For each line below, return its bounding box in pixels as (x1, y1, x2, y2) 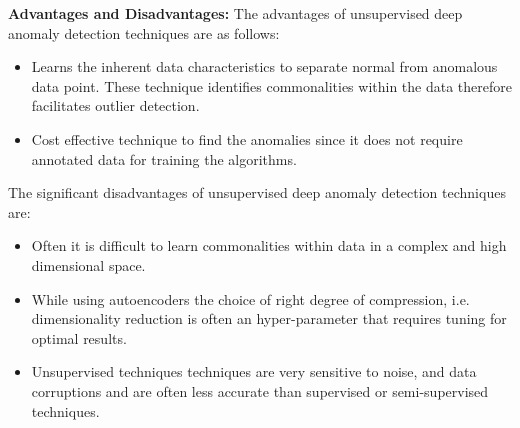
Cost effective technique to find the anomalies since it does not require (31, 128, 463, 149)
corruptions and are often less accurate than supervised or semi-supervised (31, 380, 489, 401)
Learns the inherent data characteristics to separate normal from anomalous (31, 56, 498, 77)
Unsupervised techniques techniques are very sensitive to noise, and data (31, 361, 477, 382)
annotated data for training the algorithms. (31, 148, 297, 169)
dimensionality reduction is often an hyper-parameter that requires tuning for (31, 308, 507, 329)
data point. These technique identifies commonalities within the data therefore (31, 75, 512, 96)
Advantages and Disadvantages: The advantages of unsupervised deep (8, 3, 463, 23)
